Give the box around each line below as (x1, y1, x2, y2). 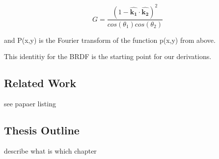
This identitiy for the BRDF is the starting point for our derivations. (4, 51, 212, 62)
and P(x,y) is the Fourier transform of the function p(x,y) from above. (4, 34, 216, 45)
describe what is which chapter (4, 145, 97, 156)
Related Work (4, 75, 77, 91)
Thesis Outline (4, 122, 80, 137)
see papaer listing (4, 98, 56, 108)
